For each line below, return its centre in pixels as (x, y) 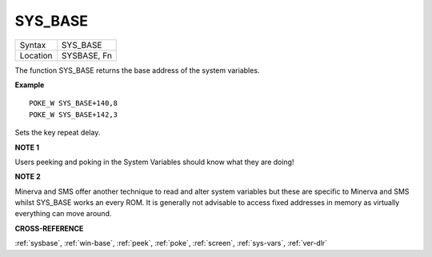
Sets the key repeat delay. (58, 133)
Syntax (33, 45)
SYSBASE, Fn (86, 55)
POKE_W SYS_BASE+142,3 (74, 114)
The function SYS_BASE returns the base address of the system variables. (137, 70)
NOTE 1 (27, 147)
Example (30, 85)
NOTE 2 (28, 177)
